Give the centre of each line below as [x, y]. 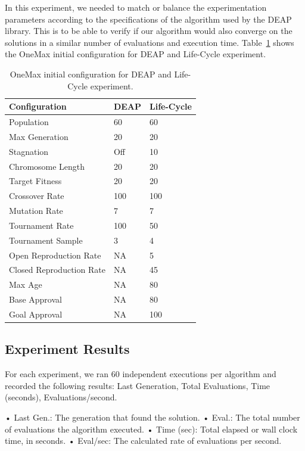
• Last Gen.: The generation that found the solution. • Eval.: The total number [152, 417]
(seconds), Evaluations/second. [61, 397]
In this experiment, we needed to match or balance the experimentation [136, 7]
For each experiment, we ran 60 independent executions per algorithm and [141, 374]
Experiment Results [67, 349]
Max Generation [39, 136]
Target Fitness [35, 181]
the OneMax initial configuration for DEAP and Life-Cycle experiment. [136, 54]
